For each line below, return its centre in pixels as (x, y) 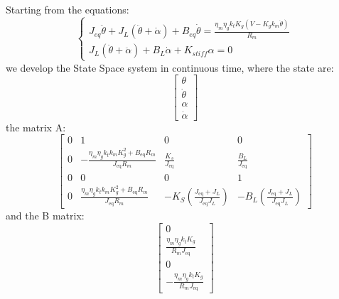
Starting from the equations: (68, 9)
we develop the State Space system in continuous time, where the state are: (170, 67)
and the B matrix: (45, 216)
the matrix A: (36, 127)
